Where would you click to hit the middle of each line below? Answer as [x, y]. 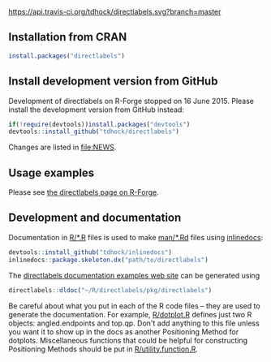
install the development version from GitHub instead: [97, 110]
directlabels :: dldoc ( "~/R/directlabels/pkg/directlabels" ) [110, 290]
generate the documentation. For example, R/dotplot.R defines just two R [130, 314]
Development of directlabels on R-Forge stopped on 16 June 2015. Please [131, 101]
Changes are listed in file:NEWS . [62, 147]
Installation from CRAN [68, 37]
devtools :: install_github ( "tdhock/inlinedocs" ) [90, 252]
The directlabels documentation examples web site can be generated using [134, 275]
